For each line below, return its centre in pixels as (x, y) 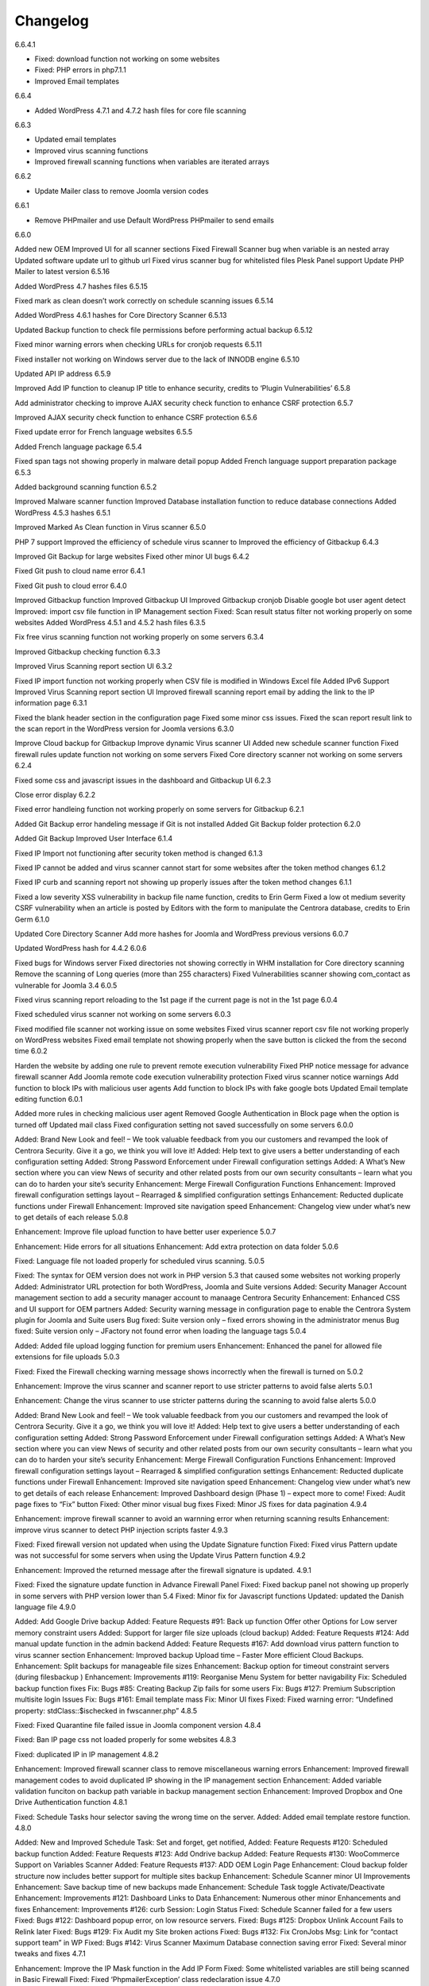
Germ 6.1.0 (32, 919)
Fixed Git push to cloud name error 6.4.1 (80, 571)
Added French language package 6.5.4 (78, 446)
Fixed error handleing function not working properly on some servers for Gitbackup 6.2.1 (159, 809)
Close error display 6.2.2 (55, 795)
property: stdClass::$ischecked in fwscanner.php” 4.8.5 (106, 1710)
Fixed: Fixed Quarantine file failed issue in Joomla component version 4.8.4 (138, 1725)
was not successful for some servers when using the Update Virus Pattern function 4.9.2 (160, 1555)
